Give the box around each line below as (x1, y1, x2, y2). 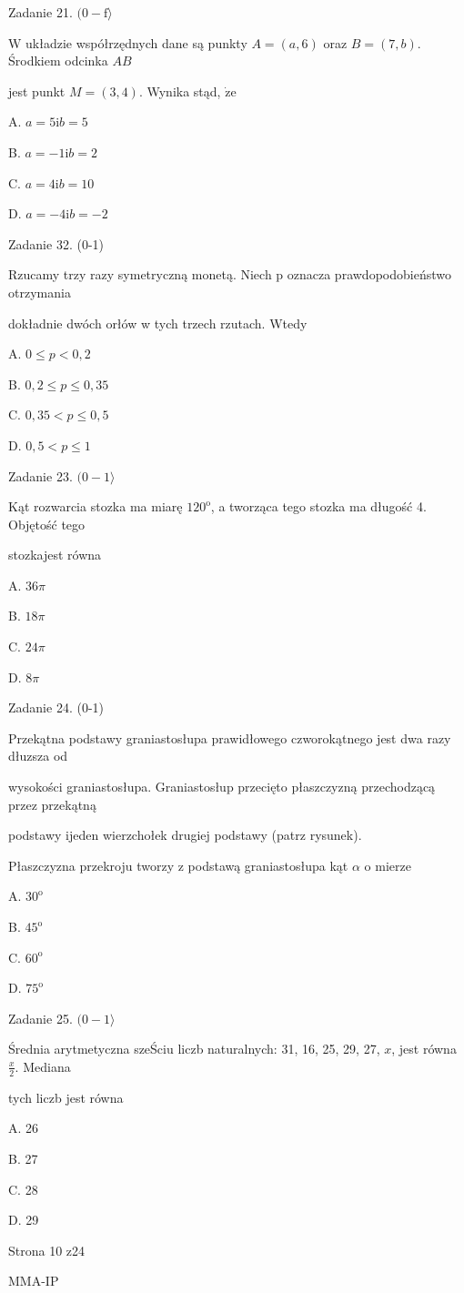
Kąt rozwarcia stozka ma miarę (8, 497, 183, 516)
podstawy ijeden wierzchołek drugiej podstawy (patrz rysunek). (8, 825, 362, 844)
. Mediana (15, 1056, 71, 1076)
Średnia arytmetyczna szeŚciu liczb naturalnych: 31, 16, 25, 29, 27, (8, 1039, 380, 1058)
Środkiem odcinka (8, 51, 108, 70)
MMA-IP (8, 1271, 59, 1290)
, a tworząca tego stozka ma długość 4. (210, 497, 427, 516)
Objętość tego (8, 514, 86, 533)
